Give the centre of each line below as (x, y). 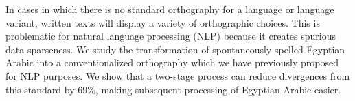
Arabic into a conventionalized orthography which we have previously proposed (172, 62)
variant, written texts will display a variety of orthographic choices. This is (163, 22)
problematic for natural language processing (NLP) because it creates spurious (171, 36)
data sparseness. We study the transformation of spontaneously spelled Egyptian (175, 49)
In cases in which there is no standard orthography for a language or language (170, 9)
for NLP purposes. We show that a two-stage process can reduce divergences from (178, 75)
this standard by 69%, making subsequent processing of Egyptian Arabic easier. (173, 89)
